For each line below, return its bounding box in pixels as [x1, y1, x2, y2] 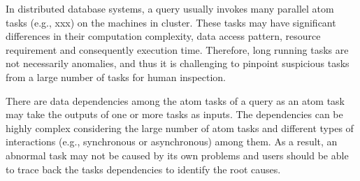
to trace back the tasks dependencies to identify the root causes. [6, 161, 281, 176]
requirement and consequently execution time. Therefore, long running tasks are [6, 42, 349, 57]
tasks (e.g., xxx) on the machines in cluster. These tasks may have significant [6, 15, 336, 29]
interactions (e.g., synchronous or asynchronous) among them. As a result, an [6, 134, 338, 149]
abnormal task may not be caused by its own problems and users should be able [6, 147, 349, 162]
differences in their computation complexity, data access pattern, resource [6, 29, 321, 43]
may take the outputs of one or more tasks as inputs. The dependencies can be [6, 107, 343, 122]
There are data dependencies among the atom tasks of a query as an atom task [6, 93, 345, 108]
